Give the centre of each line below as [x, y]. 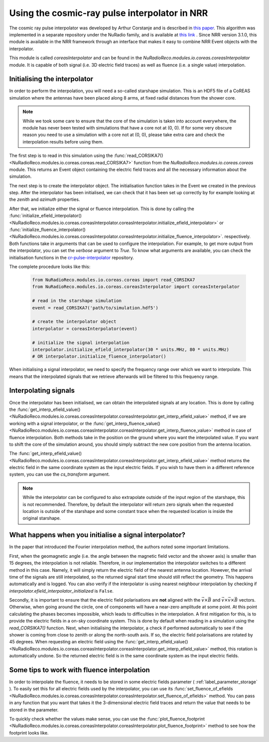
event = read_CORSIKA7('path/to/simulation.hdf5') [95, 308]
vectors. [247, 600]
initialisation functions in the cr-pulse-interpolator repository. [71, 257]
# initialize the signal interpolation [81, 343]
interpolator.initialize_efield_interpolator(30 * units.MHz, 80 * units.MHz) [131, 349]
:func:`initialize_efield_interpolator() [46, 216]
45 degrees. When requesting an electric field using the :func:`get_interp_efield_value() [99, 642]
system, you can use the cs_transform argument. [60, 474]
